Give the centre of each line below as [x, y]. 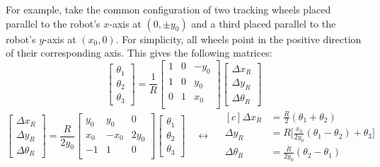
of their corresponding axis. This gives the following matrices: [139, 53]
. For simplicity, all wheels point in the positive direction [238, 39]
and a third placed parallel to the [264, 23]
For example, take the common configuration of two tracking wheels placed [168, 9]
